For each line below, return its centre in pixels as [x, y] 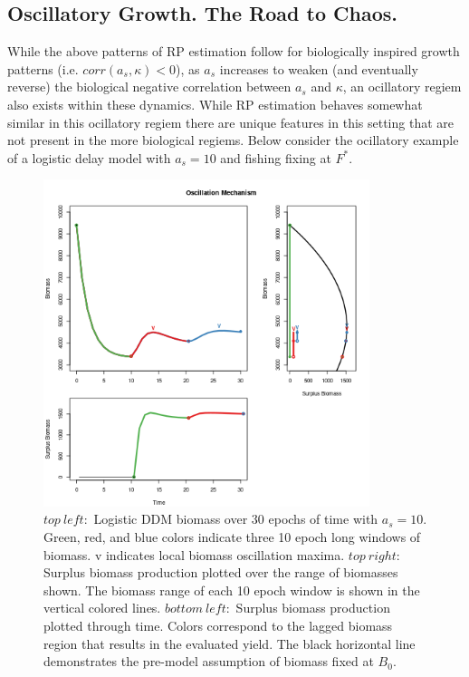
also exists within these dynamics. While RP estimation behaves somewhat [215, 104]
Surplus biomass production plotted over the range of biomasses [221, 572]
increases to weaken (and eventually [319, 68]
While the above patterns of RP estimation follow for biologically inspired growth [234, 51]
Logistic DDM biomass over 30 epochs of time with [236, 519]
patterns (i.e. [43, 68]
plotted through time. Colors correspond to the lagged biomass [218, 625]
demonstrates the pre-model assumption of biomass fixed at [209, 661]
